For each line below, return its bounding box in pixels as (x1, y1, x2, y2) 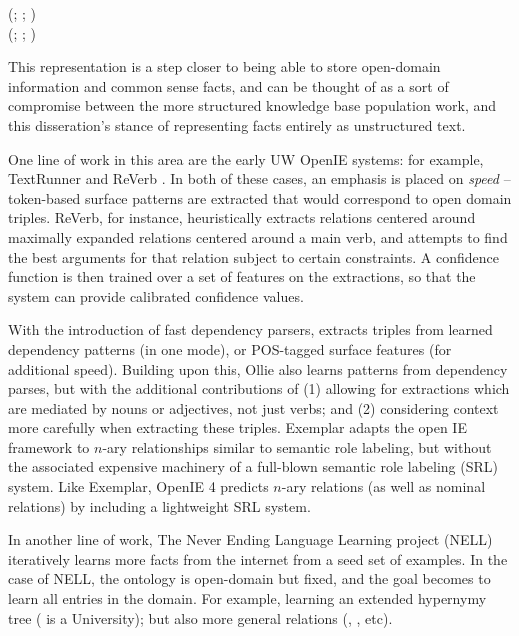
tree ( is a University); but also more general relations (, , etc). (8, 607, 393, 628)
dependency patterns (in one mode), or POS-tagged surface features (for (8, 338, 452, 359)
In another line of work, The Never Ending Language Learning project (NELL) (8, 529, 493, 550)
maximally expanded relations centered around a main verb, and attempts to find (8, 226, 508, 247)
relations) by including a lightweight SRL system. (8, 495, 311, 516)
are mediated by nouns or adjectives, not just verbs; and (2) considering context (8, 397, 499, 418)
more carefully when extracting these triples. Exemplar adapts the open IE (8, 417, 467, 438)
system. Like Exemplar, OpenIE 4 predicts (8, 476, 269, 497)
